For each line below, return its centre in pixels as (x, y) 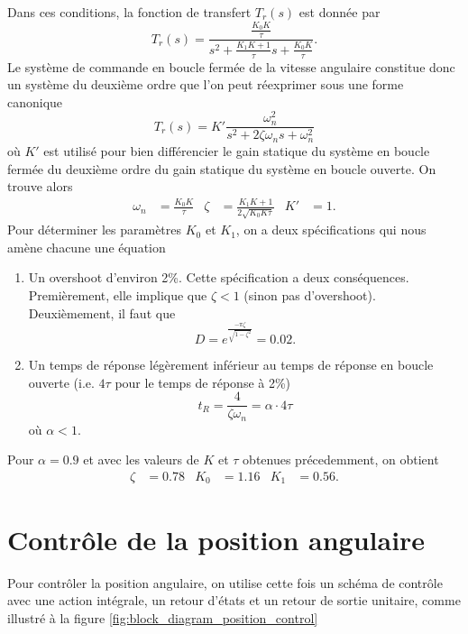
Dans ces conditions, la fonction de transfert (129, 12)
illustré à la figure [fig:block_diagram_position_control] (163, 617)
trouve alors (40, 186)
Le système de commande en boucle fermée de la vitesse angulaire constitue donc (231, 66)
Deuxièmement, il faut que (102, 312)
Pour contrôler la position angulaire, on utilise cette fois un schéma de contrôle (225, 582)
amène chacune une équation (87, 247)
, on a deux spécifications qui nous (331, 230)
